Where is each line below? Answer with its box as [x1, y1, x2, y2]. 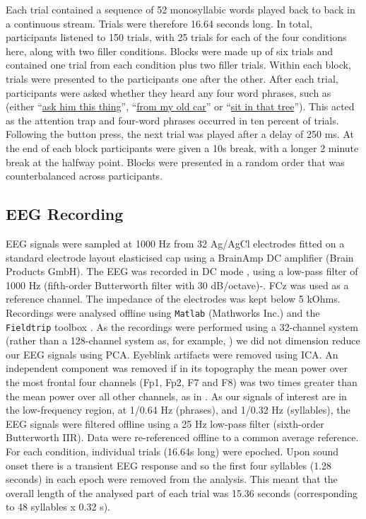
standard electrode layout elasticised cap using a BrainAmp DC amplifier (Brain [6, 250, 354, 264]
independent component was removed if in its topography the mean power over [6, 361, 348, 375]
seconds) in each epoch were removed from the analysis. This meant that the [6, 472, 338, 486]
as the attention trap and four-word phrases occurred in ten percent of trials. [6, 112, 339, 127]
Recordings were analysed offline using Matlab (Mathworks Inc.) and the [6, 305, 320, 320]
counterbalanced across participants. [6, 168, 163, 183]
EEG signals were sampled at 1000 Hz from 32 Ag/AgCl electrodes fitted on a [6, 235, 345, 250]
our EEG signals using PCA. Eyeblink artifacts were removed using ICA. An [6, 346, 338, 361]
